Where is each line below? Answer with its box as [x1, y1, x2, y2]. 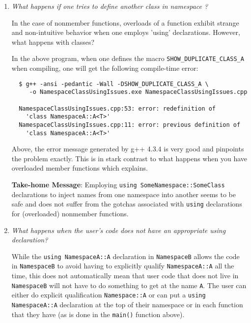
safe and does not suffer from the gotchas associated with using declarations [11, 199, 242, 209]
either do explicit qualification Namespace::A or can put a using [11, 290, 206, 300]
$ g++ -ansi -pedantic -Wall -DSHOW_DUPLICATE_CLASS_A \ [19, 80, 209, 88]
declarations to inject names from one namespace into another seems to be [11, 189, 236, 199]
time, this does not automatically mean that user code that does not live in [11, 270, 239, 280]
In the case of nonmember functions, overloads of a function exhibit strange [11, 17, 239, 28]
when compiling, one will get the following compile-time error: [11, 63, 198, 73]
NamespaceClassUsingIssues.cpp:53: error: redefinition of [19, 105, 216, 112]
